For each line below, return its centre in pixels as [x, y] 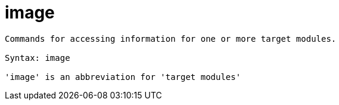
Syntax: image [38, 58]
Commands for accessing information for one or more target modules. [171, 38]
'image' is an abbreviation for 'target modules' [123, 77]
